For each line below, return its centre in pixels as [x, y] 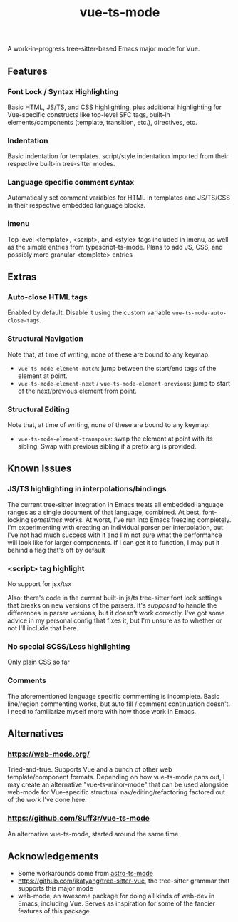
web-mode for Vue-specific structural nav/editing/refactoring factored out [117, 792]
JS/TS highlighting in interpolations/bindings [87, 489]
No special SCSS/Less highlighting [69, 646]
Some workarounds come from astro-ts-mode [85, 874]
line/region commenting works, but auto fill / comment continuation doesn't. [119, 704]
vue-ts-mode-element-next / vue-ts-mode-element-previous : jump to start [124, 383]
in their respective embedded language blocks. [77, 205]
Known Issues [40, 469]
